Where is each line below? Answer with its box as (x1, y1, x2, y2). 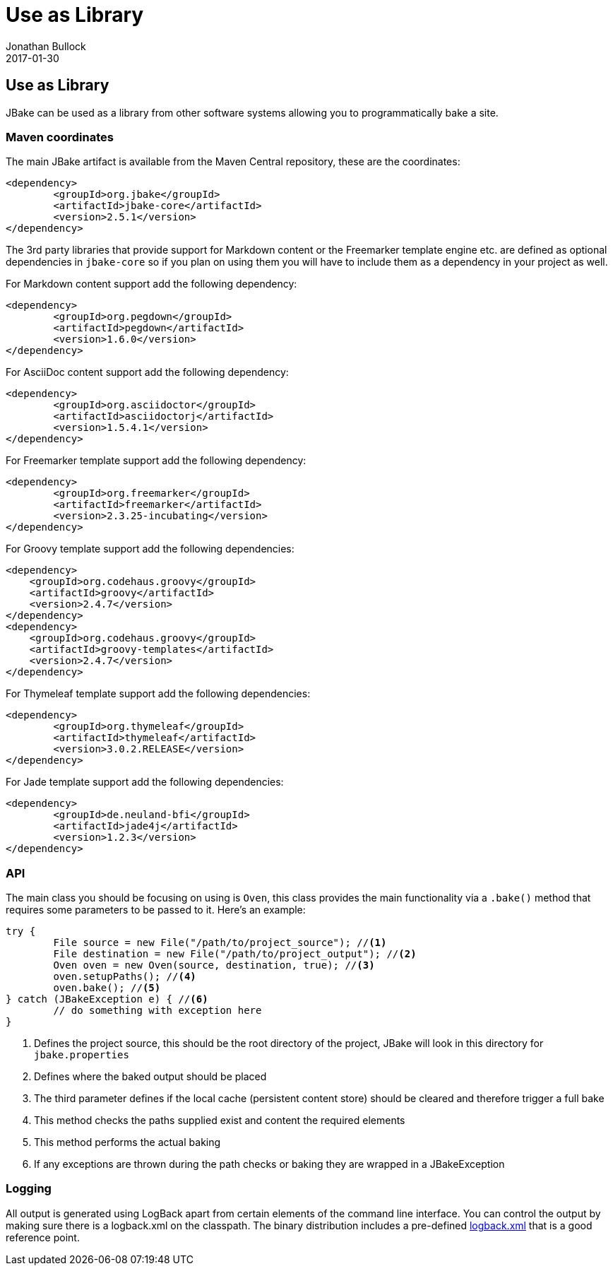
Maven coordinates (6, 129, 114, 144)
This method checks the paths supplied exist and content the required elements (34, 1114, 405, 1127)
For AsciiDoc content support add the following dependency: (6, 366, 289, 379)
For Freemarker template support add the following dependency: (6, 454, 306, 467)
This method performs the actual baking (34, 1136, 221, 1149)
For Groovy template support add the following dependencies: (6, 543, 294, 555)
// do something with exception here (53, 1005, 262, 1017)
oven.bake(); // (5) (53, 982, 161, 994)
